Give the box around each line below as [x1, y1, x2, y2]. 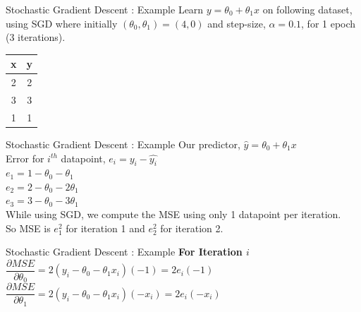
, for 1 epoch [301, 16, 356, 30]
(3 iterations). [6, 30, 66, 44]
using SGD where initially [6, 16, 118, 30]
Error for [6, 150, 44, 165]
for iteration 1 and [66, 220, 145, 235]
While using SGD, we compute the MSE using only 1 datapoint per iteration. [6, 207, 341, 222]
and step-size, [207, 16, 266, 30]
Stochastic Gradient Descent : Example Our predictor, [6, 136, 240, 151]
